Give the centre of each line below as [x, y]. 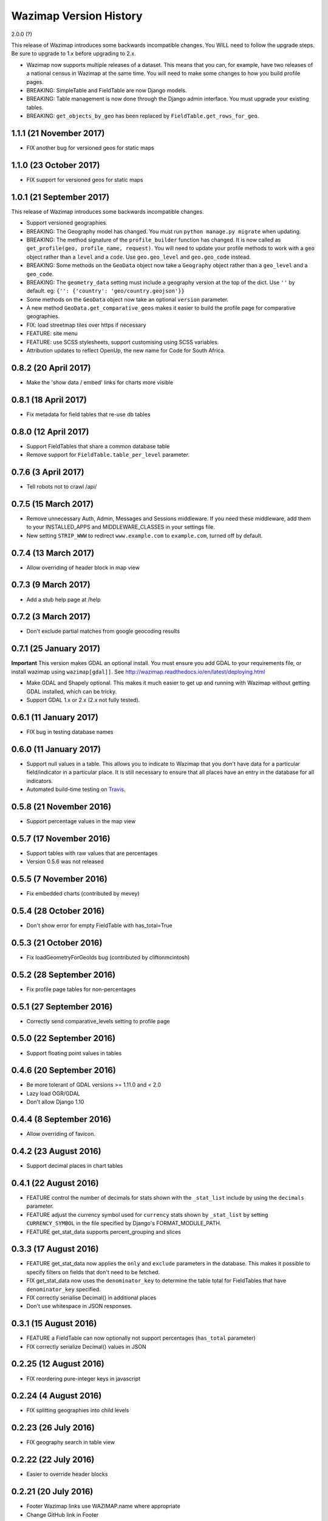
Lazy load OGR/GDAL [53, 1093]
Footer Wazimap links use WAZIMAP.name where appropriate [103, 1506]
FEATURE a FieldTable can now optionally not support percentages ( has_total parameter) [141, 1338]
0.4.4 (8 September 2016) [61, 1119]
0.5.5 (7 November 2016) [59, 879]
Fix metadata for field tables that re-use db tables [88, 414]
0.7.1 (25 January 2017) [56, 649]
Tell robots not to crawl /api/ [62, 487]
